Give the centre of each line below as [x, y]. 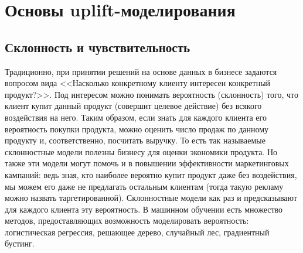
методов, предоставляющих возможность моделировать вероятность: [127, 220]
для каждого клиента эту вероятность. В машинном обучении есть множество [144, 209]
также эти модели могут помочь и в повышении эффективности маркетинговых [147, 163]
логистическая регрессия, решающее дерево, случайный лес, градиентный [137, 232]
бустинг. [20, 243]
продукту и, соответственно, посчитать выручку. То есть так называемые [135, 140]
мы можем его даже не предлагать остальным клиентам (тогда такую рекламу [144, 186]
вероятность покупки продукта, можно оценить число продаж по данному [137, 129]
